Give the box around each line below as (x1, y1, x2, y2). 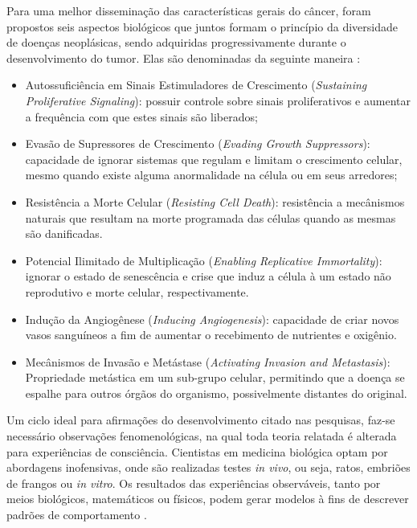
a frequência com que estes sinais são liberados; (25, 108, 258, 125)
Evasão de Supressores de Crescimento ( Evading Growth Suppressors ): (25, 135, 370, 152)
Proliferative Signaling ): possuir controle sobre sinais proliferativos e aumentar (25, 92, 411, 108)
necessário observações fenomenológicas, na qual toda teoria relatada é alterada (6, 428, 397, 444)
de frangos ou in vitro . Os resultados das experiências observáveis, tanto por (6, 474, 381, 491)
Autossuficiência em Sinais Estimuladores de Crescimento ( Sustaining (25, 76, 367, 93)
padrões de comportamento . (6, 506, 147, 523)
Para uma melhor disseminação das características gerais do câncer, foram (6, 2, 371, 18)
